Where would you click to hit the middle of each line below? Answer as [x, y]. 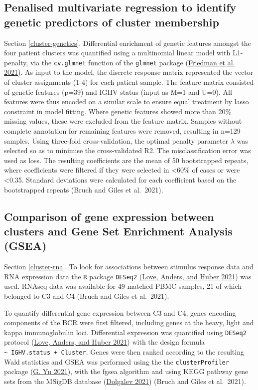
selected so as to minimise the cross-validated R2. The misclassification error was [128, 150]
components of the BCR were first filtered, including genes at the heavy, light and [129, 322]
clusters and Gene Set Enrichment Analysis [118, 231]
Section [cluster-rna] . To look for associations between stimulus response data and [129, 267]
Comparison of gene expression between [109, 216]
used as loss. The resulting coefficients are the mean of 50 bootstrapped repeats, [126, 160]
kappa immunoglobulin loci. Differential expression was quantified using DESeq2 [125, 332]
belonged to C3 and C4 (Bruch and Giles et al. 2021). [87, 295]
